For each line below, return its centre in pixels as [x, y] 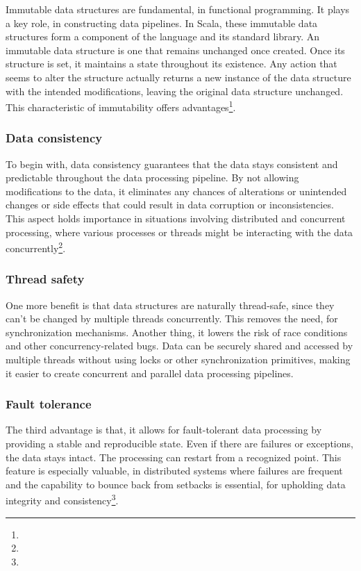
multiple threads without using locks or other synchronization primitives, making [178, 359]
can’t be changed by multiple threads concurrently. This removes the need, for [172, 318]
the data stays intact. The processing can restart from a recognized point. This [174, 457]
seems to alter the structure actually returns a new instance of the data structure [178, 77]
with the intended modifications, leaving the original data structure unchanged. [175, 91]
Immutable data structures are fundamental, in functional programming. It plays [178, 9]
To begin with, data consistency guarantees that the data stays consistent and [172, 164]
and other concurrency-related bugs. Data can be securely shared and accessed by [179, 346]
